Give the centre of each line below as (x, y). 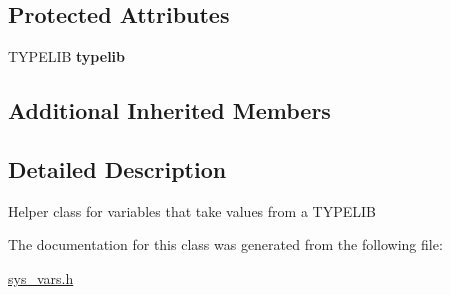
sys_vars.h (41, 277)
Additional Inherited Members (169, 110)
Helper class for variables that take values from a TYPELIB (192, 210)
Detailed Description (117, 168)
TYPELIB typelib (67, 56)
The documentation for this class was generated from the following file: (225, 244)
